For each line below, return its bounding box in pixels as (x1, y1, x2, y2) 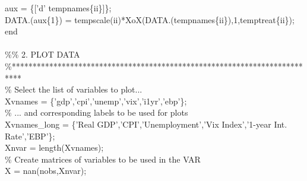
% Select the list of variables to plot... (5, 83, 143, 96)
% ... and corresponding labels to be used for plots (5, 106, 188, 119)
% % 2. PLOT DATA (5, 48, 80, 61)
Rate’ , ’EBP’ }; (5, 129, 55, 142)
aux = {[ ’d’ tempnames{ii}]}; (5, 2, 112, 14)
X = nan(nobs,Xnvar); (5, 164, 87, 177)
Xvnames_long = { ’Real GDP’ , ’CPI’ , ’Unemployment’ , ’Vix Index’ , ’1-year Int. (5, 118, 287, 130)
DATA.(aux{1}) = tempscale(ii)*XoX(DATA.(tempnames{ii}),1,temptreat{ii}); (5, 13, 295, 26)
